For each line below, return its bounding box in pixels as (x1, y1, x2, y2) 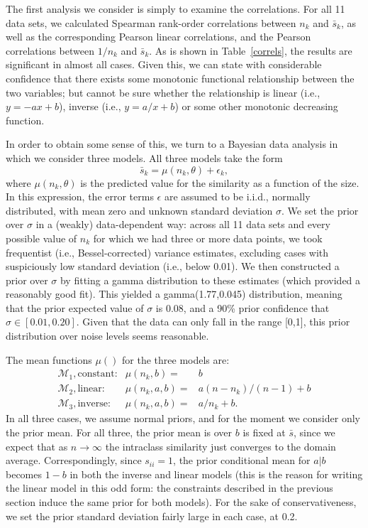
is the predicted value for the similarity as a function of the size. (80, 175, 359, 190)
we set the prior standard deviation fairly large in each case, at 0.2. (6, 508, 298, 523)
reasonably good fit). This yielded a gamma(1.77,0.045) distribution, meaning (6, 286, 342, 301)
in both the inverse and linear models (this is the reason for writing (69, 466, 363, 481)
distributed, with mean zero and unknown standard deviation (6, 203, 273, 217)
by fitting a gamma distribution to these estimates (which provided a (60, 272, 361, 287)
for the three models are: (122, 352, 230, 367)
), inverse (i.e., (59, 99, 121, 114)
